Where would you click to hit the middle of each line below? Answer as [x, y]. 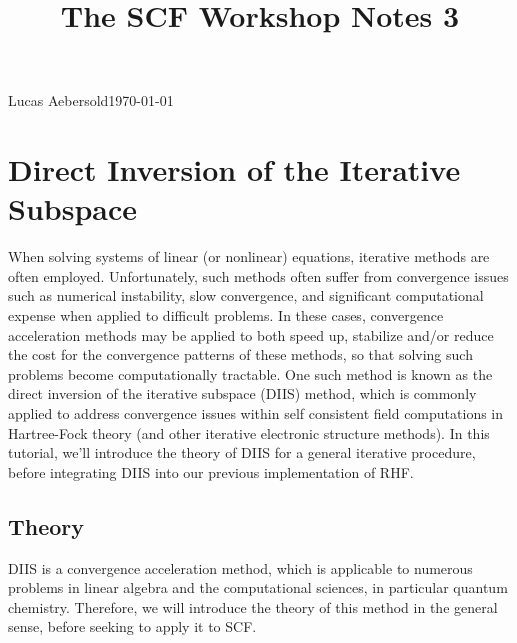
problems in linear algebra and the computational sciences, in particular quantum [258, 587]
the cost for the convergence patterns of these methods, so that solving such [240, 354]
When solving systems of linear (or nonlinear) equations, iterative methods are [249, 256]
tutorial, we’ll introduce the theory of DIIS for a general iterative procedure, [242, 452]
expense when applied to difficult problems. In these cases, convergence [226, 315]
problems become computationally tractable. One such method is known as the [250, 373]
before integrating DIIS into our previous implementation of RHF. [211, 471]
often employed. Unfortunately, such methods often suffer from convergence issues [258, 275]
